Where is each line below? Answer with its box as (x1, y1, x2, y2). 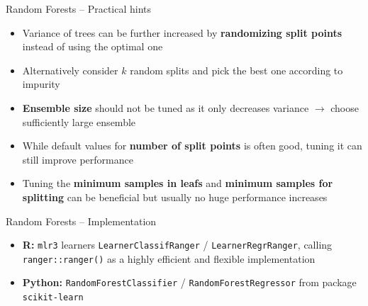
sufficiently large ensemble (22, 114, 136, 129)
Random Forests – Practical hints (6, 1, 152, 16)
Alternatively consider (22, 62, 118, 77)
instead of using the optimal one (22, 39, 163, 54)
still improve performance (22, 152, 133, 166)
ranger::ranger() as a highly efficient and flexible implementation (22, 251, 316, 266)
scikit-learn (22, 293, 84, 303)
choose (330, 100, 359, 115)
